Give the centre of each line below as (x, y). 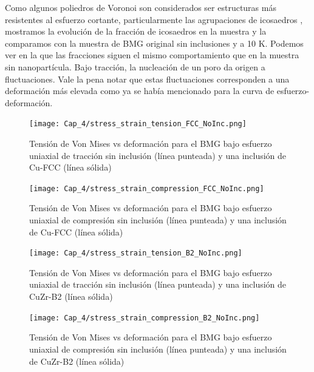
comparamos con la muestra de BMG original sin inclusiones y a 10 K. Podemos (154, 43)
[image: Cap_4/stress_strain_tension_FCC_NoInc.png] (138, 124)
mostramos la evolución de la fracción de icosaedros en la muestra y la (136, 31)
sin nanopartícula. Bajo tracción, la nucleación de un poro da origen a (135, 66)
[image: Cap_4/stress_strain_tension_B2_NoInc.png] (136, 253)
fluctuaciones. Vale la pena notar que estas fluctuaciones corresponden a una (147, 79)
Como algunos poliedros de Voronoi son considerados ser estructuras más (141, 7)
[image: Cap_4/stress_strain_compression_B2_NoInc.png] (145, 318)
